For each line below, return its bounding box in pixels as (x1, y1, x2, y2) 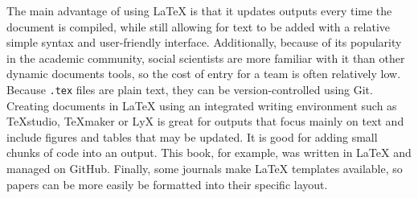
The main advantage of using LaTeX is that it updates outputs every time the (6, 2, 392, 19)
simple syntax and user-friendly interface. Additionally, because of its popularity (6, 34, 402, 51)
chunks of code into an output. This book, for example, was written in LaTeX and (6, 144, 412, 161)
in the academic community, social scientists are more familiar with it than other (6, 49, 405, 66)
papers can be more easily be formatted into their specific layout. (6, 175, 328, 192)
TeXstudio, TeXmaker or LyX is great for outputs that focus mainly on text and (6, 113, 404, 130)
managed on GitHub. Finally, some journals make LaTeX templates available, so (6, 160, 403, 176)
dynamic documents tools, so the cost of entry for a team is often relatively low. (6, 65, 401, 82)
